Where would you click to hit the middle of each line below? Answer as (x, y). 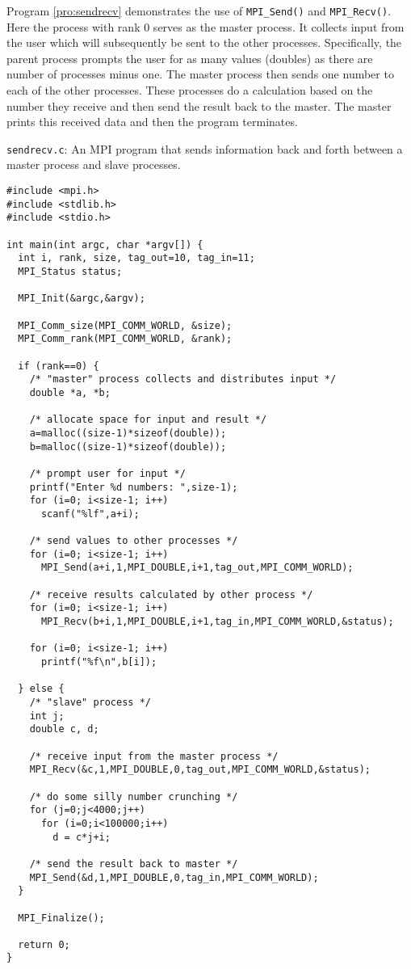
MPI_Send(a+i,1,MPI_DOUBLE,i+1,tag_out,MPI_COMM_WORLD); (197, 568)
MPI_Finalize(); (61, 918)
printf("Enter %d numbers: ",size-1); (134, 487)
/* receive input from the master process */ (154, 756)
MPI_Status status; (70, 272)
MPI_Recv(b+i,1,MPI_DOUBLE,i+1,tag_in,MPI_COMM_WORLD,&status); (217, 622)
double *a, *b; (70, 392)
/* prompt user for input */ (107, 473)
